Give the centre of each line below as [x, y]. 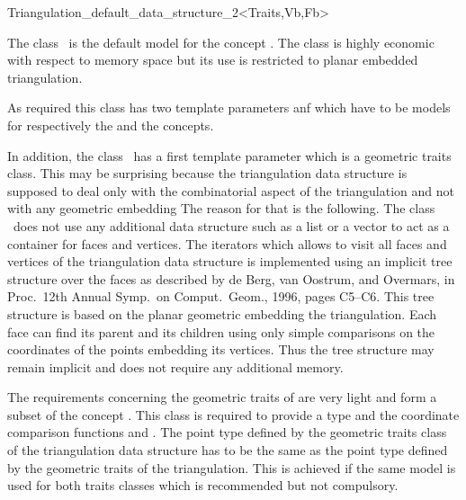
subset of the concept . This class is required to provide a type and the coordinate [233, 414]
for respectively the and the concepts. [111, 125]
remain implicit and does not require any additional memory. [175, 366]
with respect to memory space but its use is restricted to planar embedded [213, 60]
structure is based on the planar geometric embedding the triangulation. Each [222, 313]
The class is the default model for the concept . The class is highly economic [221, 42]
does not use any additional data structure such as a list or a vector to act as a [231, 225]
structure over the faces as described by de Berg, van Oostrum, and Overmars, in [231, 278]
